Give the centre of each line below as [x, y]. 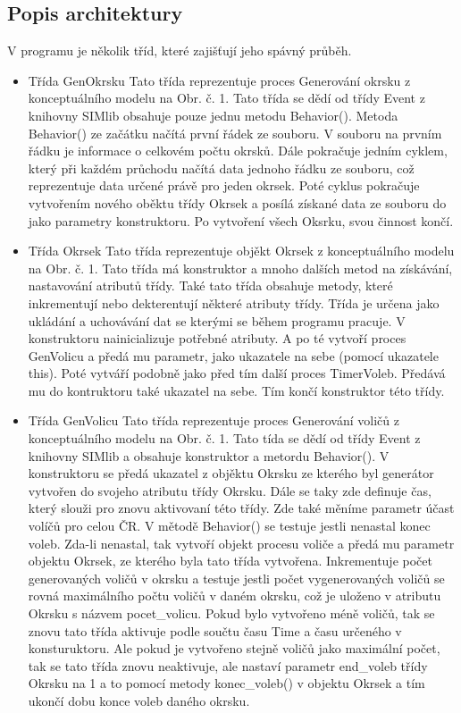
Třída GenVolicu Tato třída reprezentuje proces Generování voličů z [214, 420]
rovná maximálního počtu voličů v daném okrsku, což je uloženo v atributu [235, 596]
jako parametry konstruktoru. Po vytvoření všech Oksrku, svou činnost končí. [241, 220]
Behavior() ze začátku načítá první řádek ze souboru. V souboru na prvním [235, 133]
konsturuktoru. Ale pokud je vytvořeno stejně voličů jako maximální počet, [234, 648]
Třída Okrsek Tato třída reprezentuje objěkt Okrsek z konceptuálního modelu [241, 251]
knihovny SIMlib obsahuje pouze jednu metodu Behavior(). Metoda [213, 115]
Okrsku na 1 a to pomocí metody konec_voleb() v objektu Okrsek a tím [226, 683]
